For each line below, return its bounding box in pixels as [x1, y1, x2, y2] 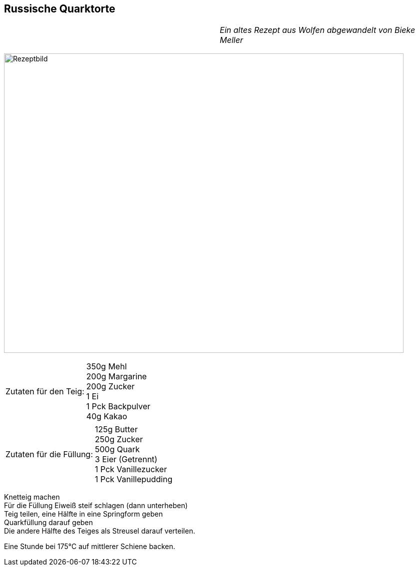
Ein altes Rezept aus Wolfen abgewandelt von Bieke [220, 25, 416, 35]
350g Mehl [86, 361, 127, 372]
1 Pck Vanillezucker [95, 464, 167, 475]
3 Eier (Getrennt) [95, 454, 158, 465]
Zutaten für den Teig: [5, 386, 84, 397]
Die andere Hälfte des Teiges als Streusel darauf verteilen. [4, 527, 195, 536]
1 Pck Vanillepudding [95, 474, 173, 485]
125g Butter [95, 424, 138, 435]
